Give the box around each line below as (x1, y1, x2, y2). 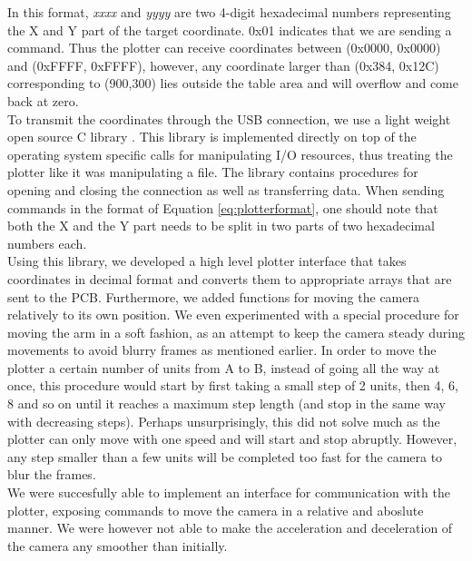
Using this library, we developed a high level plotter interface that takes (7, 251, 407, 271)
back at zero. (7, 91, 79, 110)
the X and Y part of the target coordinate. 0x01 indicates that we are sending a (7, 20, 452, 39)
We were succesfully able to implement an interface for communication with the (7, 483, 450, 502)
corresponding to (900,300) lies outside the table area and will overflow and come (7, 74, 458, 93)
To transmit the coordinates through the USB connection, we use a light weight (7, 109, 451, 128)
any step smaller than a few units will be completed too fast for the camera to (7, 447, 443, 466)
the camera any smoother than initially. (7, 536, 228, 555)
